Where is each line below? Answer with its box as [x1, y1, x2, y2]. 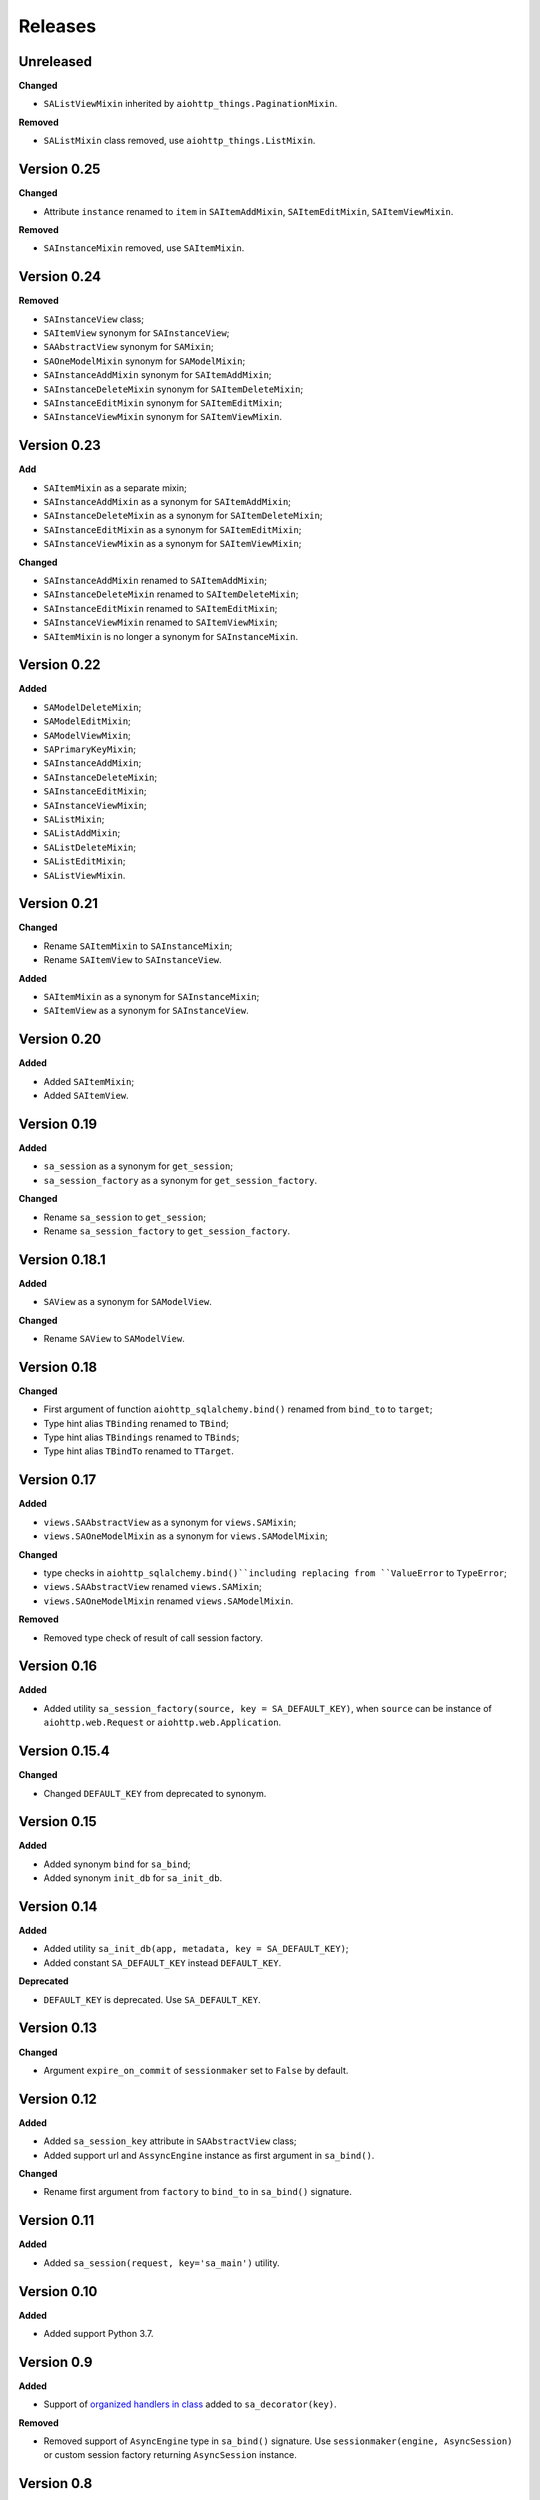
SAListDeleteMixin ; [43, 841, 137, 853]
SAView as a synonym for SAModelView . [43, 1296, 212, 1308]
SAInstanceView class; [43, 313, 145, 325]
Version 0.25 [18, 161, 101, 178]
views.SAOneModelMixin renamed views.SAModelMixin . [43, 1595, 294, 1607]
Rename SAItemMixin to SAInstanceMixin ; [43, 940, 233, 952]
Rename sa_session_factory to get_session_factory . [43, 1225, 291, 1237]
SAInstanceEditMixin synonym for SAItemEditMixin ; [43, 396, 283, 409]
